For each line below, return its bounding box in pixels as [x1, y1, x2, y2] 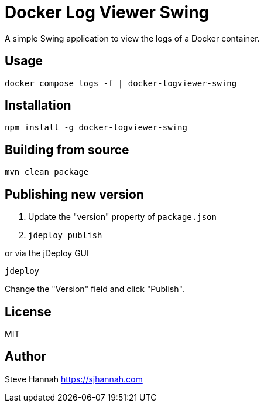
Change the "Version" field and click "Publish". [5, 284, 184, 294]
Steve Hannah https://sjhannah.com [5, 374, 143, 384]
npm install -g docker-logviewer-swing [5, 123, 187, 133]
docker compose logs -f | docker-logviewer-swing [5, 78, 237, 88]
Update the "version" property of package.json [28, 212, 217, 222]
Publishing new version [5, 186, 144, 202]
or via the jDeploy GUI [5, 248, 89, 259]
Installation [5, 98, 71, 113]
